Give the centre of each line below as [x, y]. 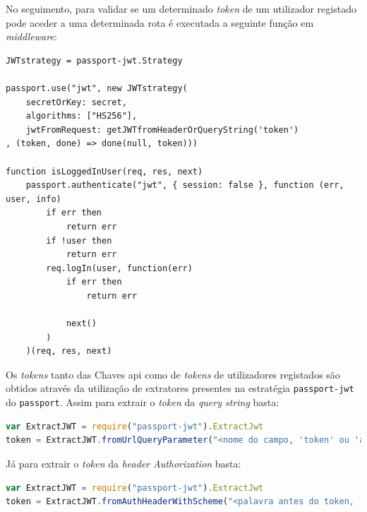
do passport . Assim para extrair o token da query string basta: [143, 402]
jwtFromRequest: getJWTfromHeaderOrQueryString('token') [162, 130]
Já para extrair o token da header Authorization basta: [124, 463]
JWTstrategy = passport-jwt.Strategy [94, 60]
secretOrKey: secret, [76, 102]
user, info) [34, 199]
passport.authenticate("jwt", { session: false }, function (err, [185, 185]
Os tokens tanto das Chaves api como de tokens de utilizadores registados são [173, 374]
